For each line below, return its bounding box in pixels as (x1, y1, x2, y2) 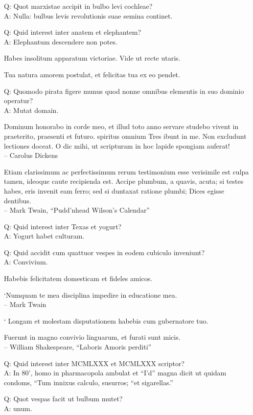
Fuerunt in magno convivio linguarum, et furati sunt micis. (4, 332, 181, 342)
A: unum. (4, 403, 32, 413)
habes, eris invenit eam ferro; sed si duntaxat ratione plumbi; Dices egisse (4, 185, 225, 196)
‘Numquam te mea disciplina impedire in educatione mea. (4, 289, 177, 300)
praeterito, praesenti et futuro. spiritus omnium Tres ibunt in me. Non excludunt (4, 131, 247, 141)
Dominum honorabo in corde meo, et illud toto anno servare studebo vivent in (4, 121, 239, 131)
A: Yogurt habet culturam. (4, 231, 85, 241)
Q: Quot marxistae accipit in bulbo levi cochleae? (4, 1, 153, 11)
